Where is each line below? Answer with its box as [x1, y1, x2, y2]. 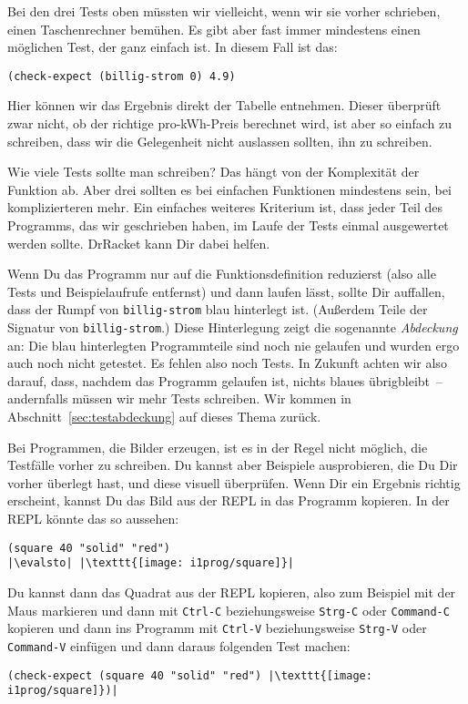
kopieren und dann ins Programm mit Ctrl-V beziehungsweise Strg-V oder [7, 618, 427, 638]
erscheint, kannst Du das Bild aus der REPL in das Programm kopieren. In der [7, 491, 450, 510]
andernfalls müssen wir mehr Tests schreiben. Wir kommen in [7, 389, 351, 408]
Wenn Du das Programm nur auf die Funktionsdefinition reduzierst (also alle [7, 264, 436, 283]
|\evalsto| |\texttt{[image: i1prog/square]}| [7, 556, 294, 570]
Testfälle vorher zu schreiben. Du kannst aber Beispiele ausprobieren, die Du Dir [7, 455, 458, 474]
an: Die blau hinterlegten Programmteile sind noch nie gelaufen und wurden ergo [7, 335, 460, 354]
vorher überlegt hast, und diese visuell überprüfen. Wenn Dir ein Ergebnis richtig [7, 473, 461, 492]
